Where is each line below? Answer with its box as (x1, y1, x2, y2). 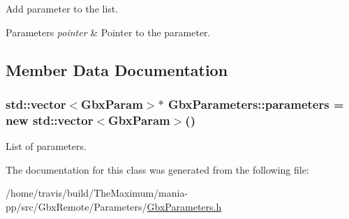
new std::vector (6, 111, 94, 128)
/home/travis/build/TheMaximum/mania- (6, 186, 188, 200)
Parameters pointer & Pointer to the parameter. (6, 24, 211, 39)
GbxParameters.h (147, 199, 222, 213)
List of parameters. (6, 139, 87, 153)
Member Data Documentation (6, 59, 228, 80)
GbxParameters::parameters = (168, 95, 344, 112)
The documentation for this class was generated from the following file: (6, 162, 309, 176)
